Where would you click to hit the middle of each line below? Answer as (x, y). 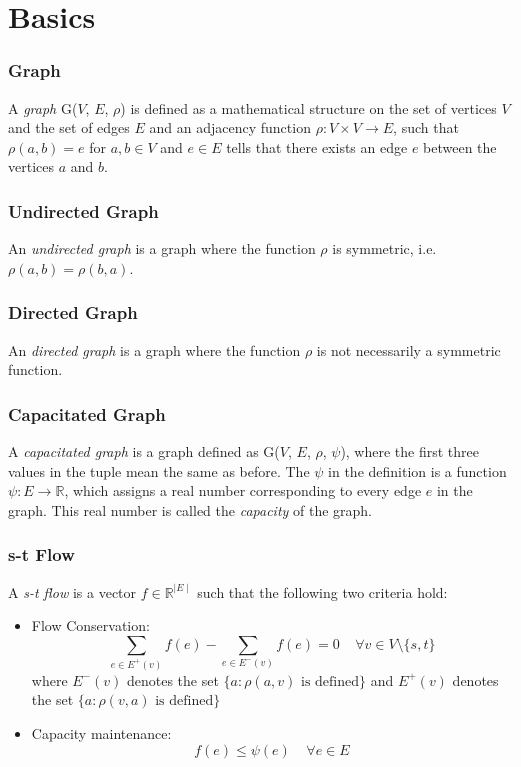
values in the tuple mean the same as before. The (159, 470)
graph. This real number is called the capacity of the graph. (190, 509)
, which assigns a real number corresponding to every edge (243, 490)
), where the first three (410, 451)
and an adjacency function (230, 127)
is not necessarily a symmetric (408, 349)
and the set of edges (69, 127)
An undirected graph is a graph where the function (162, 248)
